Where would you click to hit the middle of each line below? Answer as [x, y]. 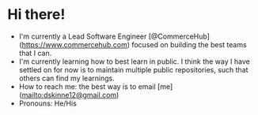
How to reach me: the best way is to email [87, 86]
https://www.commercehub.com [74, 44]
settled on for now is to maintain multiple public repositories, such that [133, 69]
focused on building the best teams [189, 44]
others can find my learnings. [67, 78]
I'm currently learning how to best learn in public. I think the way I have [134, 61]
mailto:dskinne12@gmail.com [69, 95]
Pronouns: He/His [47, 103]
